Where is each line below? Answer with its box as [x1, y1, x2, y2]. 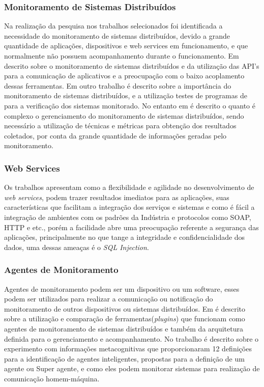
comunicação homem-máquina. [4, 373, 100, 383]
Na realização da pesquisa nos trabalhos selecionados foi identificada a [4, 20, 223, 31]
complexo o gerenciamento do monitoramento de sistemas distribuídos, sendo [4, 110, 244, 121]
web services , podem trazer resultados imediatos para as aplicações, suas [4, 191, 229, 202]
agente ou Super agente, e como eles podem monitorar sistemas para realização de [4, 363, 260, 374]
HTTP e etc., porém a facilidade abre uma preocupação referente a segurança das [4, 222, 259, 232]
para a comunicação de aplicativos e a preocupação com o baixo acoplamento [4, 70, 245, 81]
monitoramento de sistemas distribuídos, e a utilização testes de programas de [4, 90, 247, 101]
